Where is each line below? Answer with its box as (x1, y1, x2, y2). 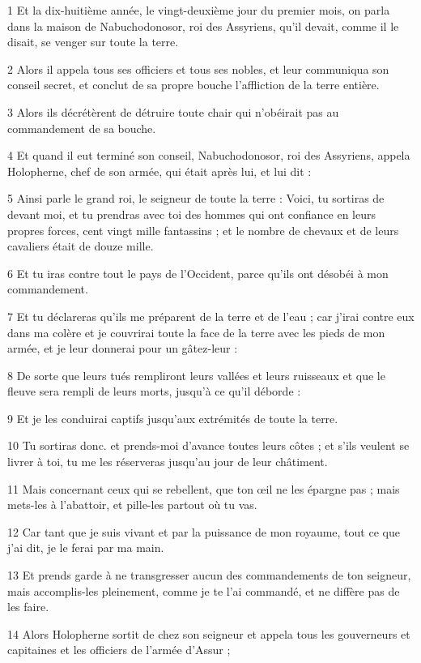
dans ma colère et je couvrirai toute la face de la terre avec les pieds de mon (7, 323, 385, 340)
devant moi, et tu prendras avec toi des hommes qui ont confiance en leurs (7, 205, 376, 222)
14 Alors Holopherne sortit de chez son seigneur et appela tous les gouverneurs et (7, 625, 410, 642)
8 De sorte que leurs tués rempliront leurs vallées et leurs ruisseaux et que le (7, 366, 385, 383)
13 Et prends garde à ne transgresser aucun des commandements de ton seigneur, (7, 567, 411, 584)
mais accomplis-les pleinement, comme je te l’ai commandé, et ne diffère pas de (7, 582, 400, 599)
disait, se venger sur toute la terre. (7, 33, 179, 50)
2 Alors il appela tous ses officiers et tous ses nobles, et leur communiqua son (7, 60, 389, 77)
